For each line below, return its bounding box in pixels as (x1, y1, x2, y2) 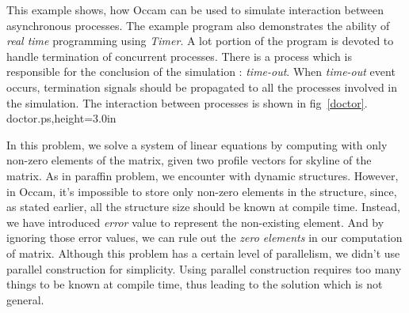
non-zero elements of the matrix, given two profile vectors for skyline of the (6, 152, 372, 168)
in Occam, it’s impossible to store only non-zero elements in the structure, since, (6, 183, 397, 199)
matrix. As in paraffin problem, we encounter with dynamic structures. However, (6, 167, 399, 183)
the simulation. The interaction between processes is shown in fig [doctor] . (6, 94, 368, 111)
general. (6, 291, 44, 307)
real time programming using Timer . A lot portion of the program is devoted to (6, 32, 394, 49)
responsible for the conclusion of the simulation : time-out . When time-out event (6, 63, 396, 80)
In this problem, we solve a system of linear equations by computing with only (6, 136, 388, 153)
